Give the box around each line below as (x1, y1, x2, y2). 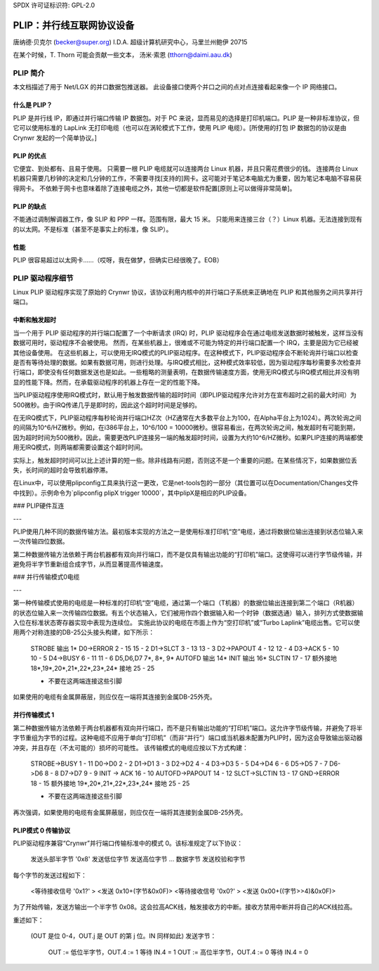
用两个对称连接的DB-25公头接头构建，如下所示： (13, 628, 155, 636)
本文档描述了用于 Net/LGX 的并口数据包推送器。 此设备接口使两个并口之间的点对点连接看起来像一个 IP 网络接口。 (13, 83, 341, 91)
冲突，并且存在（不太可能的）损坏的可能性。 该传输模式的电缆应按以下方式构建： (13, 743, 248, 752)
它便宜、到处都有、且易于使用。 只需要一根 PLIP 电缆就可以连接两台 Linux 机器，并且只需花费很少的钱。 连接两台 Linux (13, 165, 359, 172)
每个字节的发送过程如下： (13, 870, 87, 879)
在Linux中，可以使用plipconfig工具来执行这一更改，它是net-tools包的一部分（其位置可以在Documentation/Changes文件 (13, 479, 359, 487)
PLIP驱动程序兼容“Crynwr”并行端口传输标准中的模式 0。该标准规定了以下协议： (13, 839, 244, 847)
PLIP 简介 (13, 68, 45, 78)
